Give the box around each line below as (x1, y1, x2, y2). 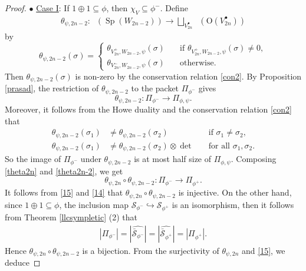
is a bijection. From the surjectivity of (82, 244, 219, 256)
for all (208, 141, 230, 150)
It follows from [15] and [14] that (5, 186, 123, 199)
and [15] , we (242, 244, 285, 256)
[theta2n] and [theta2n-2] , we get (5, 164, 123, 177)
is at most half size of (134, 153, 212, 165)
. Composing (231, 153, 277, 165)
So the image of (5, 153, 61, 165)
